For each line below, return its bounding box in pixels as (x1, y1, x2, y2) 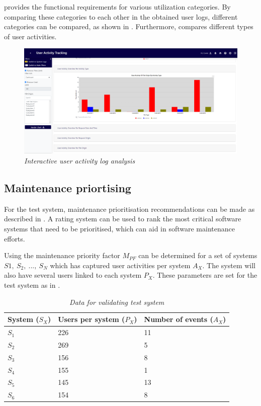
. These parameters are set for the (152, 270, 257, 280)
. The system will (202, 260, 256, 270)
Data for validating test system (69, 296, 164, 307)
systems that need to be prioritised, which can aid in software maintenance (4, 223, 235, 234)
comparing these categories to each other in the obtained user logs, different (4, 11, 238, 22)
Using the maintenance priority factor (4, 250, 120, 261)
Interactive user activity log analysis (24, 155, 135, 166)
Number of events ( (144, 314, 213, 324)
